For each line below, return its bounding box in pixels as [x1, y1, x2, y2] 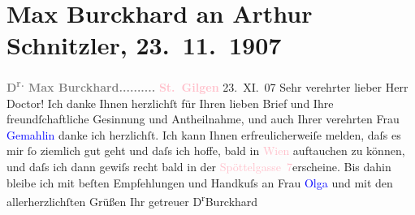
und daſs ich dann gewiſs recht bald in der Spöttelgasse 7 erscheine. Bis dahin [6, 157, 391, 174]
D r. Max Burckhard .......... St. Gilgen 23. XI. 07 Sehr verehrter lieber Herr [6, 76, 409, 95]
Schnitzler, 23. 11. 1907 [6, 28, 282, 62]
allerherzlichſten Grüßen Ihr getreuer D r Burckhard [6, 191, 258, 209]
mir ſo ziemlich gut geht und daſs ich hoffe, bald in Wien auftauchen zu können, [6, 142, 405, 159]
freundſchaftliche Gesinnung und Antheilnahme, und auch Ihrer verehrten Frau [6, 110, 400, 127]
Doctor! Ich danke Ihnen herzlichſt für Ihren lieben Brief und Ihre [6, 94, 334, 111]
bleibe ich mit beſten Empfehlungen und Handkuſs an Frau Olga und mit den [6, 174, 393, 191]
